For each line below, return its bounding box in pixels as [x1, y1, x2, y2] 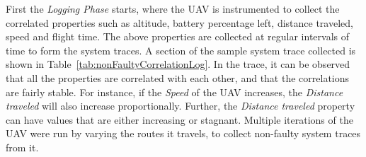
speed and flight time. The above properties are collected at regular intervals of [6, 29, 350, 44]
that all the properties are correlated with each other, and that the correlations [6, 70, 350, 85]
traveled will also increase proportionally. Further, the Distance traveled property [6, 98, 355, 113]
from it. [6, 139, 39, 154]
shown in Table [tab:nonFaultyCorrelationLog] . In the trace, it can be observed [6, 57, 350, 71]
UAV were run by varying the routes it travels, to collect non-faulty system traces [6, 126, 361, 141]
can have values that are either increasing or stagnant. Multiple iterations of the [6, 112, 353, 127]
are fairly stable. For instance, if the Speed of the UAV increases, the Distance [6, 84, 343, 99]
